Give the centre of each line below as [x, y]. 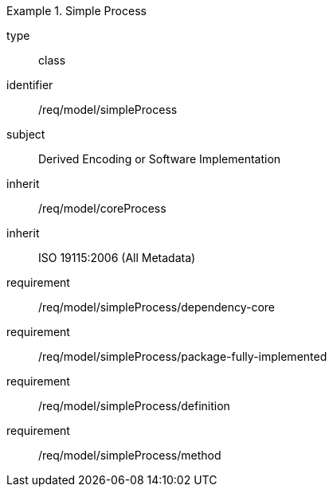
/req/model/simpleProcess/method [130, 455]
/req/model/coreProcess [102, 208]
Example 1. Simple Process [76, 11]
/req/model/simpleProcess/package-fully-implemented [183, 356]
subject [26, 134]
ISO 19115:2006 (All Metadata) [117, 258]
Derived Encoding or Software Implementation [160, 159]
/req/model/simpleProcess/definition [134, 406]
